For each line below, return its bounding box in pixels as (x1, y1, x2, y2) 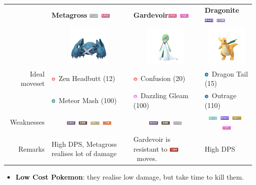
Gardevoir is (133, 133, 170, 144)
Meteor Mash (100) (59, 95, 117, 105)
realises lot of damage (51, 148, 117, 159)
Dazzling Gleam (140, 90, 189, 101)
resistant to (133, 143, 168, 154)
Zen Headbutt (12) (59, 73, 116, 83)
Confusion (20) (140, 73, 186, 83)
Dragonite (204, 4, 239, 15)
